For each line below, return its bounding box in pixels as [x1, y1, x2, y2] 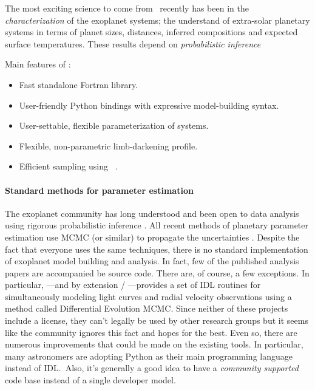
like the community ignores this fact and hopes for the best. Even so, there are [5, 326, 297, 338]
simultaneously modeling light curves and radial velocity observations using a [5, 290, 292, 303]
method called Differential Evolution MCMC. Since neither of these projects [5, 302, 288, 315]
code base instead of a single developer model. [5, 374, 176, 386]
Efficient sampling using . [19, 160, 118, 173]
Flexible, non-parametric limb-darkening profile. [19, 139, 198, 152]
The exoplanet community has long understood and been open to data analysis [5, 207, 299, 219]
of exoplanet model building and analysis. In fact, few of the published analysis [5, 255, 299, 267]
